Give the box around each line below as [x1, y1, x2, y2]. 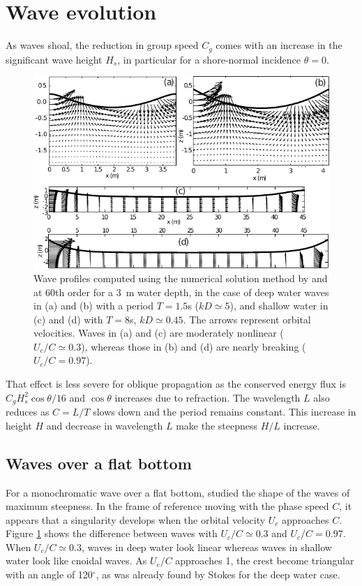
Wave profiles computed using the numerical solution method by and [33, 270, 328, 285]
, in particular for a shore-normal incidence [117, 52, 301, 66]
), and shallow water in [229, 298, 329, 313]
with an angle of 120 [6, 567, 93, 582]
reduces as [6, 404, 50, 419]
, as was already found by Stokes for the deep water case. [96, 567, 340, 582]
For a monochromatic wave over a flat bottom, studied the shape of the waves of [6, 485, 350, 499]
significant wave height [6, 52, 103, 66]
